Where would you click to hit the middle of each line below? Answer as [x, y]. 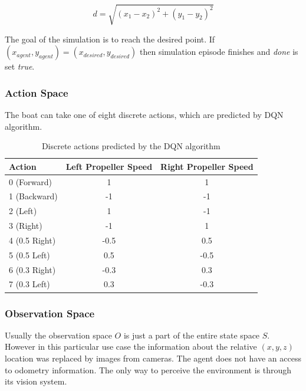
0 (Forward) [31, 181]
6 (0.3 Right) [32, 269]
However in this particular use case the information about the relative [131, 346]
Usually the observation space [58, 335]
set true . [20, 66]
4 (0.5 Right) [32, 240]
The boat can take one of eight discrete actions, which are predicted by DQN [144, 114]
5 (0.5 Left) [29, 254]
